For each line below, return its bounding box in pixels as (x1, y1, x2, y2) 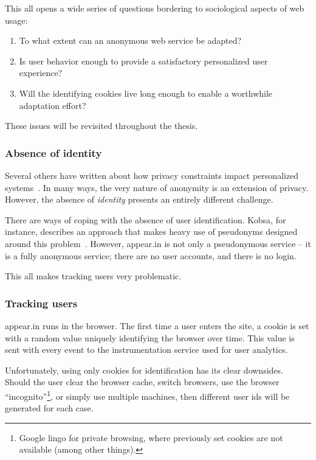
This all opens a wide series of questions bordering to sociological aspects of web (5, 2, 304, 14)
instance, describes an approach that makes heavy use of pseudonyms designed (5, 225, 298, 238)
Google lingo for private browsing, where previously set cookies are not (19, 431, 283, 444)
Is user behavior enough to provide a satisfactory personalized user (19, 54, 268, 67)
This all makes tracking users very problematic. (5, 270, 182, 282)
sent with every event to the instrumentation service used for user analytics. (5, 343, 288, 356)
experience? (19, 66, 63, 79)
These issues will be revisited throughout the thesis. (5, 119, 198, 132)
